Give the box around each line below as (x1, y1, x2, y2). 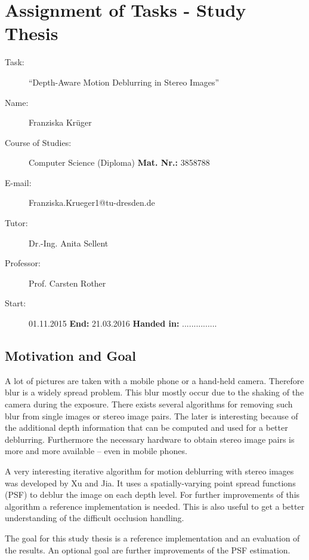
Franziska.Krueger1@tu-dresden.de (29, 196, 155, 209)
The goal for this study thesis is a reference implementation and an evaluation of (5, 531, 300, 544)
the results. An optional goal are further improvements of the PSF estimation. (5, 543, 291, 556)
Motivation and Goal (5, 346, 136, 365)
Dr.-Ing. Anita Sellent (29, 236, 109, 249)
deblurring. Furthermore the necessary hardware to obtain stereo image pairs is (5, 433, 295, 445)
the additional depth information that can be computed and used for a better (5, 421, 288, 434)
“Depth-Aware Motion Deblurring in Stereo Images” (29, 75, 220, 88)
